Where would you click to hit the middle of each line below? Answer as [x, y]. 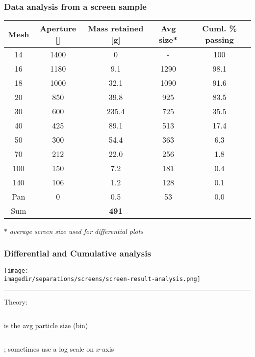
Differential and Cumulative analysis [77, 253]
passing [219, 40]
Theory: [16, 302]
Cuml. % [219, 28]
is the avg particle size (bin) [46, 325]
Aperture [58, 28]
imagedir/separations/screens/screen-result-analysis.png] [102, 279]
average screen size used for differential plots [76, 231]
